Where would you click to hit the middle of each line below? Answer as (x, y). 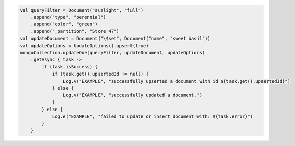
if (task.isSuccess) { (70, 67)
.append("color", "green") (64, 24)
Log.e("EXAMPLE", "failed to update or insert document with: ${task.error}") (153, 116)
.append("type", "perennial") (68, 17)
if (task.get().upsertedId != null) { (101, 74)
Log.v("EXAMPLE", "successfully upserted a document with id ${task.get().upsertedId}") (176, 81)
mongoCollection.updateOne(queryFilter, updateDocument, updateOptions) (112, 52)
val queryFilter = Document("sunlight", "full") (82, 10)
